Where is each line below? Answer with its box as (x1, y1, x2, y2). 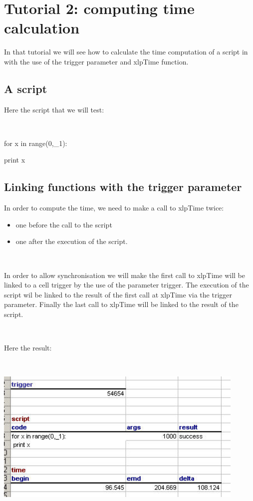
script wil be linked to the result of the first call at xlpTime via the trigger (4, 289, 232, 299)
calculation (4, 17, 80, 38)
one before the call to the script (15, 219, 112, 229)
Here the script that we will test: (4, 104, 104, 114)
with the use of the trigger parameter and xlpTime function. (4, 56, 189, 66)
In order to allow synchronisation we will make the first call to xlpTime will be (4, 269, 245, 280)
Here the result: (4, 342, 52, 353)
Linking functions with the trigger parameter (4, 179, 242, 194)
